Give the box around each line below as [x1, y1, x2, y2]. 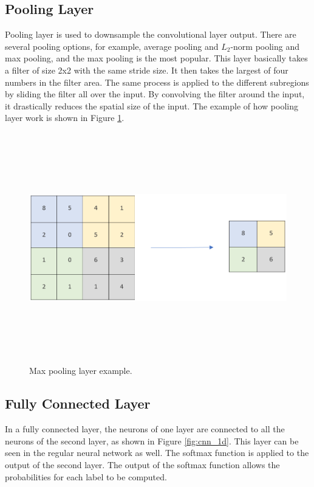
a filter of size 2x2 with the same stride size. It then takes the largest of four [5, 63, 288, 76]
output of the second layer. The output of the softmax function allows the [5, 458, 280, 471]
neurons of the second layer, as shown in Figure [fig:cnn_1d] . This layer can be [5, 434, 299, 447]
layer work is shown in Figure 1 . [5, 111, 125, 124]
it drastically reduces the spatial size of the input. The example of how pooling [5, 99, 298, 112]
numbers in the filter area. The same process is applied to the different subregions [5, 75, 309, 88]
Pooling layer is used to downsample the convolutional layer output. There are [5, 28, 296, 41]
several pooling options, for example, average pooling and [5, 40, 219, 52]
